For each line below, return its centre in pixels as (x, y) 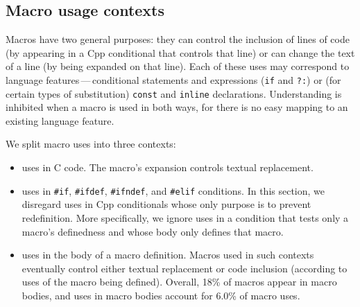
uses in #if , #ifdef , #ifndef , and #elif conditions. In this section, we (173, 190)
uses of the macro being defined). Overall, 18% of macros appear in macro (179, 282)
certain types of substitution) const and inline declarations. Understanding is (174, 93)
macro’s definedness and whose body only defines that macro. (153, 231)
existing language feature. (60, 120)
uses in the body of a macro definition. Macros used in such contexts (168, 255)
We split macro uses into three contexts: (91, 144)
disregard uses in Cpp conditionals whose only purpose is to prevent (166, 204)
